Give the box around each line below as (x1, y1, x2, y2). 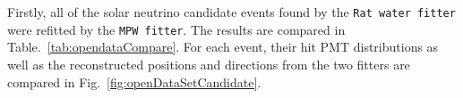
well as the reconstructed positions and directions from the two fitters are (7, 54, 410, 73)
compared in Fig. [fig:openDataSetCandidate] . (7, 72, 262, 91)
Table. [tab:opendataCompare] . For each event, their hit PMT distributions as (7, 37, 439, 56)
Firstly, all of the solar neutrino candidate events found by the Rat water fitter (7, 3, 456, 20)
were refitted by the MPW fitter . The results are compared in (7, 20, 346, 38)
